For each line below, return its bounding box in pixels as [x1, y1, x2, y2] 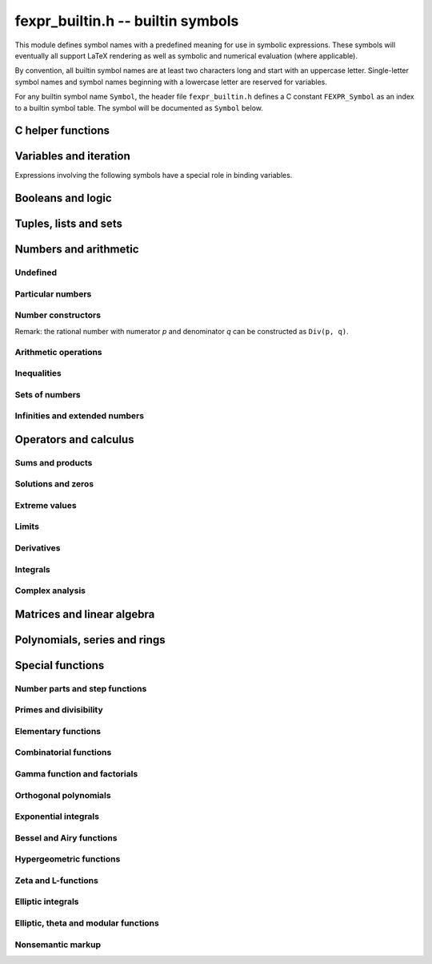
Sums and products [14, 457, 93, 468]
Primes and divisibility [14, 704, 103, 716]
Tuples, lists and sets [14, 217, 123, 231]
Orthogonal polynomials [14, 789, 111, 801]
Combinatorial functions [14, 747, 112, 758]
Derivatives [14, 543, 61, 554]
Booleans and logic [14, 192, 112, 205]
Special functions [14, 658, 105, 672]
